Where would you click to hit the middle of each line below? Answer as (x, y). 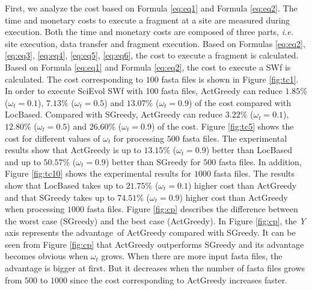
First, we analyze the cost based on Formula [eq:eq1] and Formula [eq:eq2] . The (151, 8)
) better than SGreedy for (153, 161)
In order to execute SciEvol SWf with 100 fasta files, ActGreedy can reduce (144, 91)
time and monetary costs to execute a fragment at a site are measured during (148, 20)
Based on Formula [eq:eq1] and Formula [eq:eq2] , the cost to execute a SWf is (148, 67)
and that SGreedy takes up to (60, 197)
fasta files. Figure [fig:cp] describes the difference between (192, 209)
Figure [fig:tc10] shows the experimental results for (98, 173)
